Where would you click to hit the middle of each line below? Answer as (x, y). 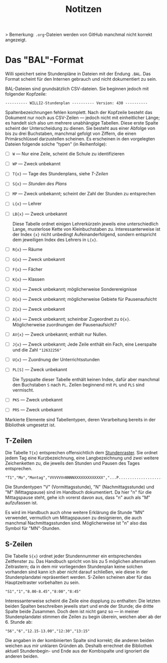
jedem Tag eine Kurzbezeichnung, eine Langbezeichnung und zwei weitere (82, 458)
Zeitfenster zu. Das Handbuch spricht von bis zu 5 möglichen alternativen (81, 561)
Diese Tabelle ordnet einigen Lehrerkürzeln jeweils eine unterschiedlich (85, 224)
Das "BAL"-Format (44, 60)
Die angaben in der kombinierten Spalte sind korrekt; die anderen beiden (80, 641)
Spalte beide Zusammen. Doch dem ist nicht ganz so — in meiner (72, 612)
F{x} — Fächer (27, 269)
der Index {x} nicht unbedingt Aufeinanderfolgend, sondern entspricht (84, 234)
